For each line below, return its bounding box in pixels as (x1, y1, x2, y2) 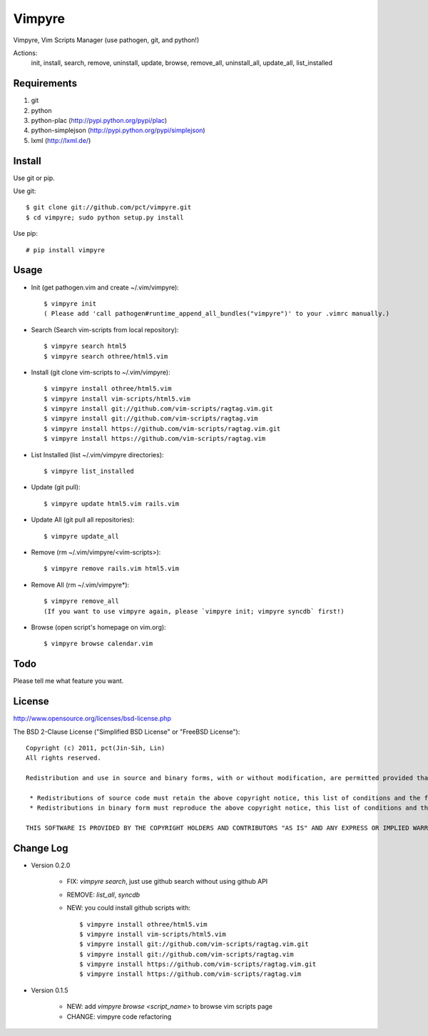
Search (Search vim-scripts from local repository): (31, 325, 179, 334)
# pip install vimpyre (26, 246, 106, 254)
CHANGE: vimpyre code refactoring (66, 1012, 172, 1021)
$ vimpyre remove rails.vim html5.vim (44, 564, 180, 573)
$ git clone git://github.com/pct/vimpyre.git (26, 204, 192, 211)
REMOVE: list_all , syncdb (66, 890, 141, 899)
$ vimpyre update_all (44, 532, 119, 540)
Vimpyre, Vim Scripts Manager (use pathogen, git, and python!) (13, 36, 200, 44)
